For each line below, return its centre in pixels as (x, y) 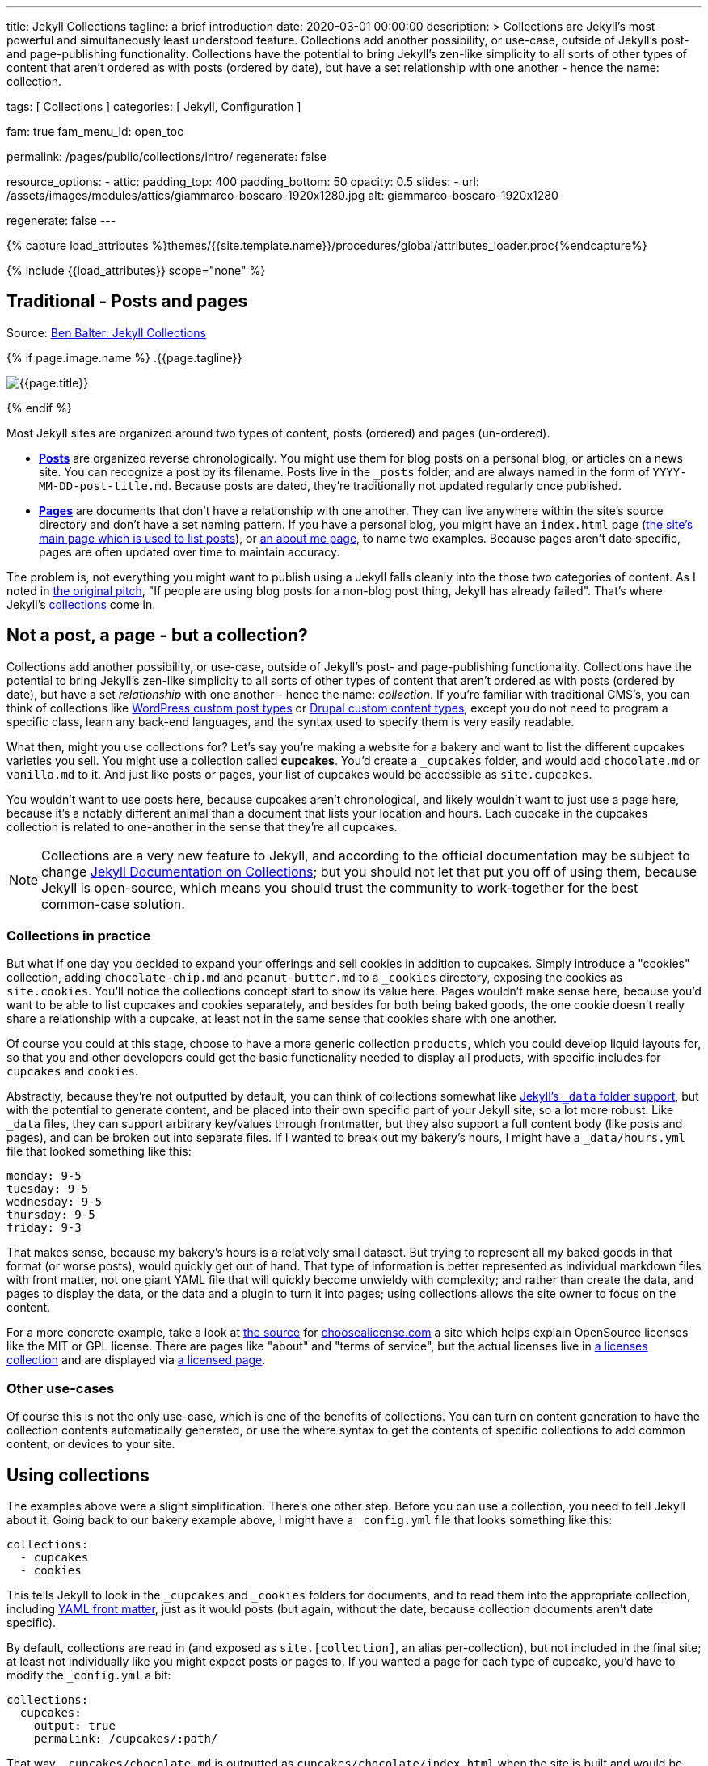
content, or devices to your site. (91, 1444)
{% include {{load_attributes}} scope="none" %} (136, 270)
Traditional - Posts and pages (127, 302)
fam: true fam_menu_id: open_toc (95, 131)
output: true (74, 1726)
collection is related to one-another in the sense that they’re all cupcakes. (202, 826)
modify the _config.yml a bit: (89, 1675)
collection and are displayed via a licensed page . (136, 1360)
